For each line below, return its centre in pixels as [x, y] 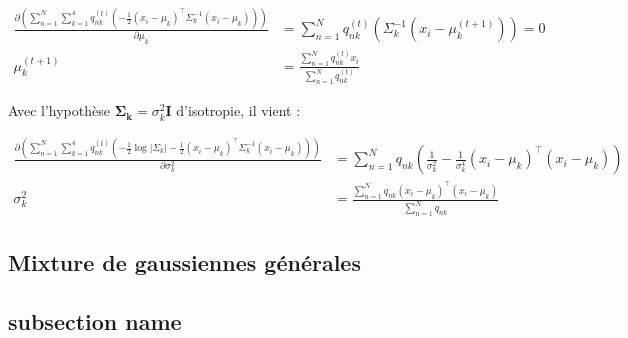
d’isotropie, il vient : [238, 110]
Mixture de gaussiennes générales [184, 262]
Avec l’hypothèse [59, 110]
